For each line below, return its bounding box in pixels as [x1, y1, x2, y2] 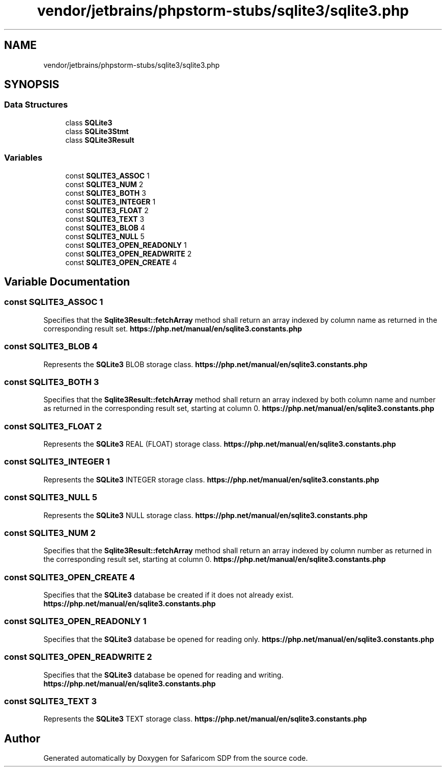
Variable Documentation [4, 275, 130, 288]
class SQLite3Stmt [65, 126, 129, 136]
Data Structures [4, 99, 68, 110]
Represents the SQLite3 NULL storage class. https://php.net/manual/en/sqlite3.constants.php [43, 510, 368, 520]
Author [4, 732, 40, 745]
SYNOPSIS [4, 78, 60, 91]
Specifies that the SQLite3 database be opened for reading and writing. [43, 670, 284, 679]
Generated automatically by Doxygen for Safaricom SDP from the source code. [43, 754, 308, 763]
